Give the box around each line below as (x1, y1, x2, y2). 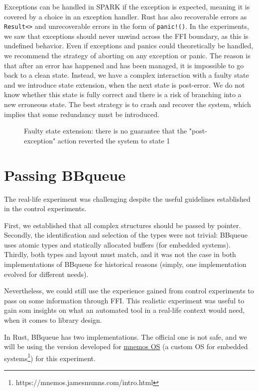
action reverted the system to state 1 (57, 135, 170, 145)
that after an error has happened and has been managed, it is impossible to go (4, 60, 244, 70)
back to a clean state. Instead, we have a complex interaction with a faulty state (4, 70, 249, 80)
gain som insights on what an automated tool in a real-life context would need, (4, 305, 245, 315)
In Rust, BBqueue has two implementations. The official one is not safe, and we (4, 331, 247, 342)
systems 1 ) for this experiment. (4, 351, 96, 363)
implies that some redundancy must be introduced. (4, 109, 159, 119)
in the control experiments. (4, 203, 87, 214)
